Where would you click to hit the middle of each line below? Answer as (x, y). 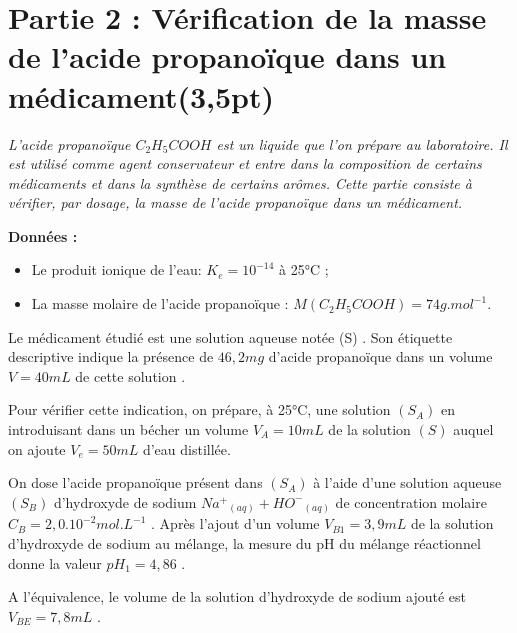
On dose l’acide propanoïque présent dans (135, 482)
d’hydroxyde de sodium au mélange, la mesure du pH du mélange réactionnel (244, 542)
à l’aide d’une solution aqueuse (407, 482)
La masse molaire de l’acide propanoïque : (160, 303)
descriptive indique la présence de (111, 356)
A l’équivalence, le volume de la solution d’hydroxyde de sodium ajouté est (237, 596)
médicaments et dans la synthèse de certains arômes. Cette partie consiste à (240, 182)
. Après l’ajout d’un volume (235, 523)
